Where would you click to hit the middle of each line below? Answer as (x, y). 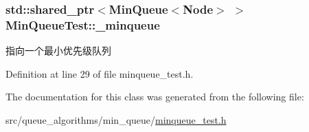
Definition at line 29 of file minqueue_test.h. (100, 73)
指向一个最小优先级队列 (58, 51)
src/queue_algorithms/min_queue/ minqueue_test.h (116, 119)
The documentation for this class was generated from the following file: (155, 97)
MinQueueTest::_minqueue (83, 24)
